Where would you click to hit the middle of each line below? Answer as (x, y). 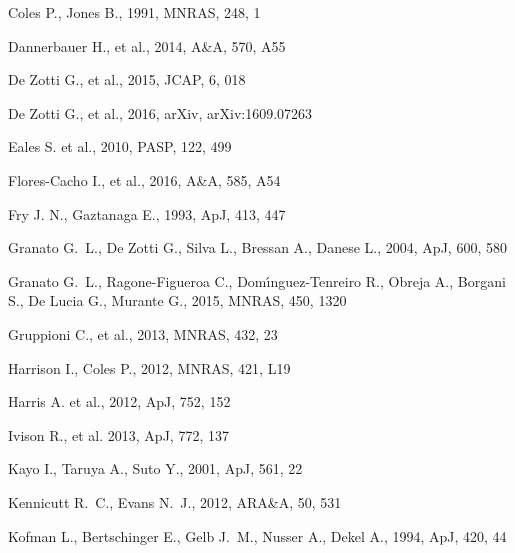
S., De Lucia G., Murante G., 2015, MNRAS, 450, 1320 (177, 300)
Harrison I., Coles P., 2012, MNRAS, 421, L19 (149, 367)
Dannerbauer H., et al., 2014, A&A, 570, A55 (147, 45)
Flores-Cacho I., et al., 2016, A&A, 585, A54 (144, 179)
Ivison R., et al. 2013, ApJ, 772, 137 (118, 434)
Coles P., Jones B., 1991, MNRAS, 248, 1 (134, 12)
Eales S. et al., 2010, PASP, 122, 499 (120, 146)
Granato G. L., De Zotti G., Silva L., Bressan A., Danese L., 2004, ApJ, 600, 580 (257, 247)
